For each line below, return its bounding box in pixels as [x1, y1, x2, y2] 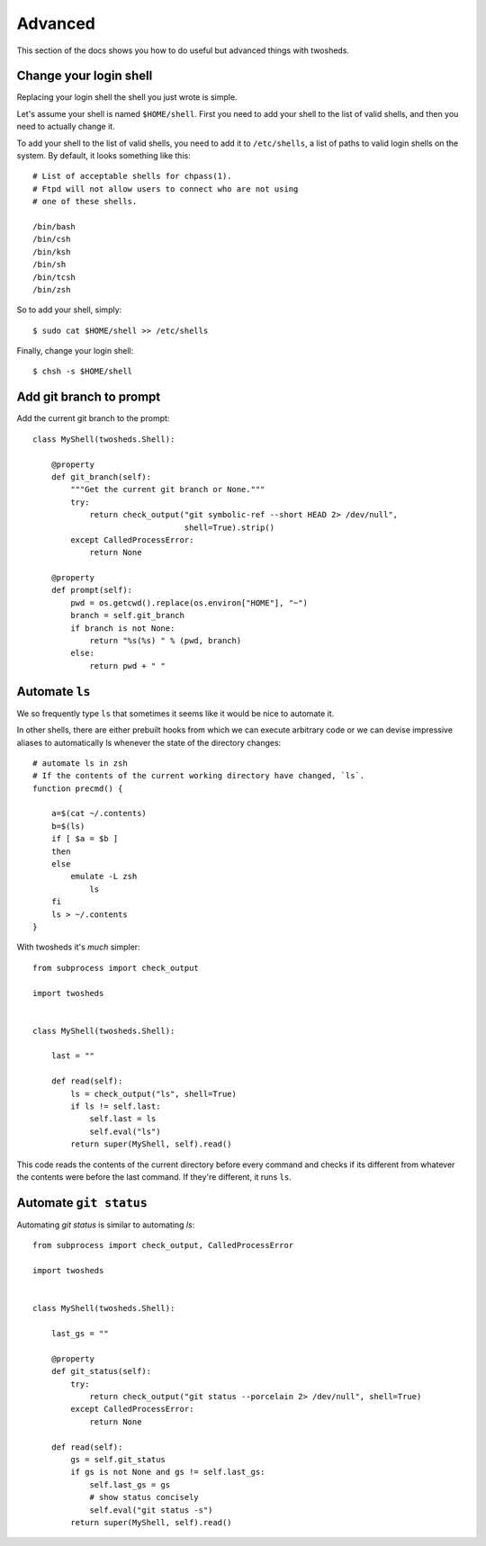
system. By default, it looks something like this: [16, 150, 191, 161]
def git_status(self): [50, 1366, 152, 1377]
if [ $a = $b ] [50, 833, 119, 844]
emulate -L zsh [70, 871, 138, 882]
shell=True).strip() [184, 522, 274, 533]
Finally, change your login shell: [16, 346, 134, 356]
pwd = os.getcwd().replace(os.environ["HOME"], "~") [70, 598, 308, 607]
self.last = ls [89, 1114, 157, 1124]
